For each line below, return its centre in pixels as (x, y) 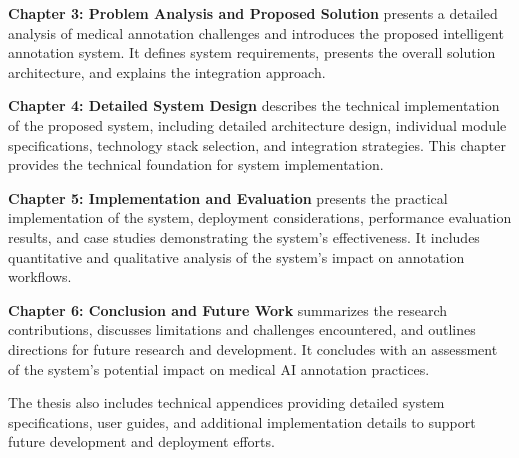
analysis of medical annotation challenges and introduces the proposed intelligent (256, 32)
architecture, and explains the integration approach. (167, 71)
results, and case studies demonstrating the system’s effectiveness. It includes (244, 236)
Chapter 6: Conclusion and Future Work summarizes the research (228, 309)
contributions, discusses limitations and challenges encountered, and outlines (242, 329)
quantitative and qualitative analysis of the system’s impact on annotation (236, 256)
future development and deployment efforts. (141, 441)
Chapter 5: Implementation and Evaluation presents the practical (228, 197)
